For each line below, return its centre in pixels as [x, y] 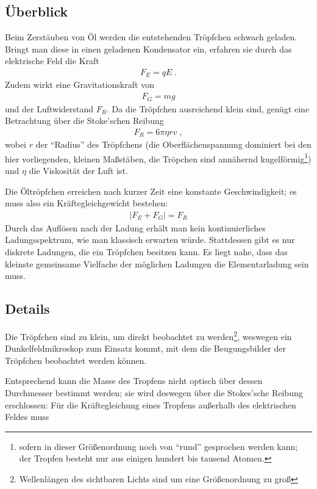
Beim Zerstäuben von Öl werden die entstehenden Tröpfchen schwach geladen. [151, 37]
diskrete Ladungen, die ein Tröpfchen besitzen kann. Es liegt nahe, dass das [146, 252]
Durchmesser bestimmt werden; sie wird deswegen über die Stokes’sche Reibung [154, 393]
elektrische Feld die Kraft [52, 61]
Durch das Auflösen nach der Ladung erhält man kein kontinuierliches [135, 227]
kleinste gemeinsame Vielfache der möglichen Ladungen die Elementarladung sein [157, 263]
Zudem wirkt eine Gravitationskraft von [80, 85]
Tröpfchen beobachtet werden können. [76, 360]
